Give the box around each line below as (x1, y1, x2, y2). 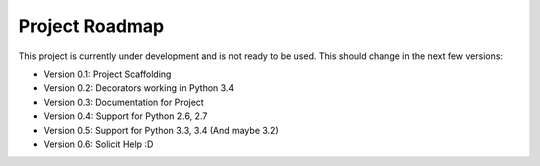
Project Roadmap (18, 15, 165, 37)
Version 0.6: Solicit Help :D (43, 138, 154, 150)
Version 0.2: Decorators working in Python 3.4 (43, 82, 235, 94)
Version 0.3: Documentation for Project (43, 96, 204, 108)
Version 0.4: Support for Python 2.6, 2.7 (43, 110, 208, 122)
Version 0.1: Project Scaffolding (43, 68, 172, 80)
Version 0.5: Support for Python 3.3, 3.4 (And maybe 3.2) (43, 124, 279, 136)
